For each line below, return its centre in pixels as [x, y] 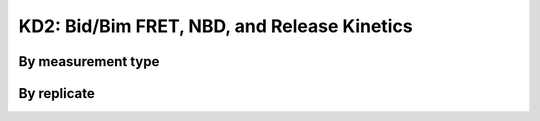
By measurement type [89, 61]
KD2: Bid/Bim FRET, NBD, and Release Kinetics [216, 26]
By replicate [56, 93]
